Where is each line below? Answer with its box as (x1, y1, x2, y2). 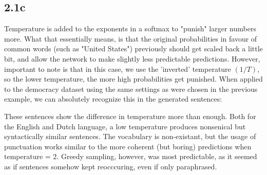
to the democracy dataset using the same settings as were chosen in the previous (4, 83, 258, 94)
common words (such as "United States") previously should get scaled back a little (4, 43, 263, 54)
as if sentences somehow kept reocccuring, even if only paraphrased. (4, 161, 217, 171)
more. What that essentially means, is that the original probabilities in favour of (4, 33, 257, 44)
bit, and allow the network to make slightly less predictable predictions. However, (4, 53, 260, 64)
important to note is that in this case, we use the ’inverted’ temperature (4, 63, 231, 74)
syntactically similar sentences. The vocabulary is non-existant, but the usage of (4, 131, 256, 142)
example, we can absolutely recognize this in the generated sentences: (4, 93, 222, 104)
